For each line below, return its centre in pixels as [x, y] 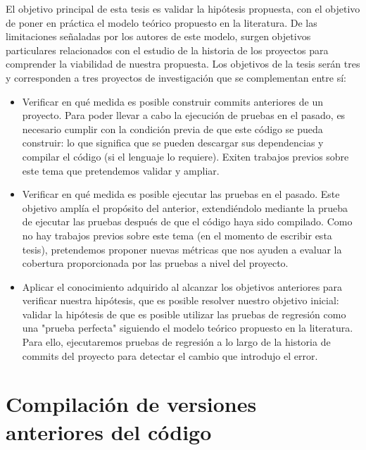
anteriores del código [109, 431]
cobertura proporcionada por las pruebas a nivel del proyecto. [155, 263]
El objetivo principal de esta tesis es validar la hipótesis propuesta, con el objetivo [183, 8]
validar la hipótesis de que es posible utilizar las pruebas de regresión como [184, 314]
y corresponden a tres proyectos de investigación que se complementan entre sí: [176, 77]
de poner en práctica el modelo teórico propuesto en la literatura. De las [162, 22]
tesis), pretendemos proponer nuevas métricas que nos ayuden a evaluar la [182, 249]
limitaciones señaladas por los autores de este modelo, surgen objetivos [158, 36]
